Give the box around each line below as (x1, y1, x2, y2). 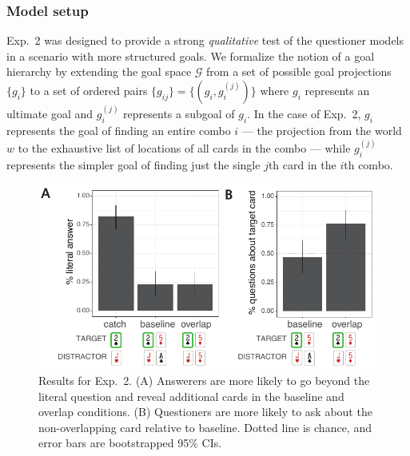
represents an (305, 82, 370, 98)
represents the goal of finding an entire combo (6, 122, 231, 139)
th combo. (344, 157, 393, 173)
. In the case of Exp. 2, (247, 105, 361, 122)
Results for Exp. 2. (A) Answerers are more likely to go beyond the (38, 371, 370, 388)
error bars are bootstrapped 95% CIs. (38, 434, 222, 451)
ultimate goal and (6, 105, 94, 122)
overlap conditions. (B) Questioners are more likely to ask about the (38, 403, 372, 420)
